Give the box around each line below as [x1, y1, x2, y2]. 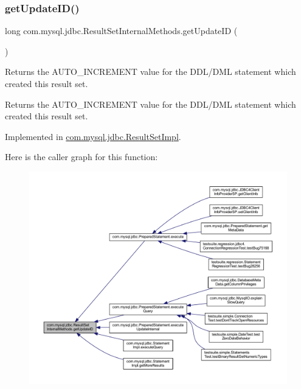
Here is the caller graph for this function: [5, 150, 158, 163]
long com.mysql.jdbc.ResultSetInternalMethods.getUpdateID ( [5, 24, 238, 37]
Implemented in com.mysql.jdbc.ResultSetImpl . [5, 130, 181, 142]
